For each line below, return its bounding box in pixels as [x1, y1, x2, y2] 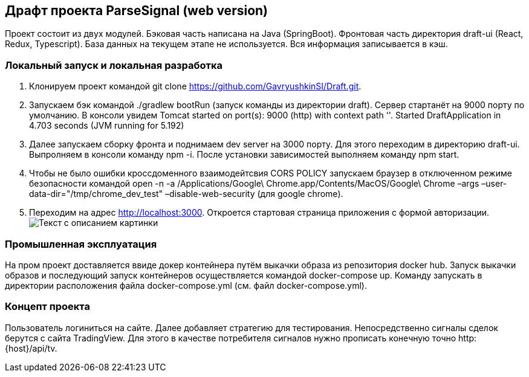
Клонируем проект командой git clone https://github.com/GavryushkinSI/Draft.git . [29, 81, 362, 92]
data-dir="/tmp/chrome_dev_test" [29, 188, 163, 199]
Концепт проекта [5, 300, 90, 313]
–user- [481, 178, 507, 189]
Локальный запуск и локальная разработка [5, 59, 223, 71]
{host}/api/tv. [5, 343, 57, 353]
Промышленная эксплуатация [5, 237, 157, 250]
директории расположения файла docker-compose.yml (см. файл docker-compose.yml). [5, 280, 367, 291]
